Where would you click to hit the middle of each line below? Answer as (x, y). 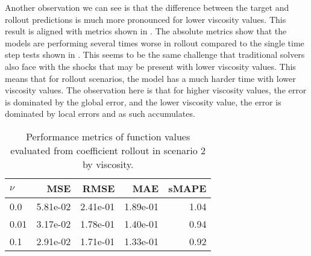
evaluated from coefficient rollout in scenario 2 (108, 150)
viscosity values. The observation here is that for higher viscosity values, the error (156, 90)
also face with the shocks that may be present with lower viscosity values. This (150, 66)
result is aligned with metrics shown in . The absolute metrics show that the (146, 31)
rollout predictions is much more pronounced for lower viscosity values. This (146, 19)
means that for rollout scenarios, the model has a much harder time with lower (150, 78)
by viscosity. (108, 164)
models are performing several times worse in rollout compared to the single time (155, 42)
